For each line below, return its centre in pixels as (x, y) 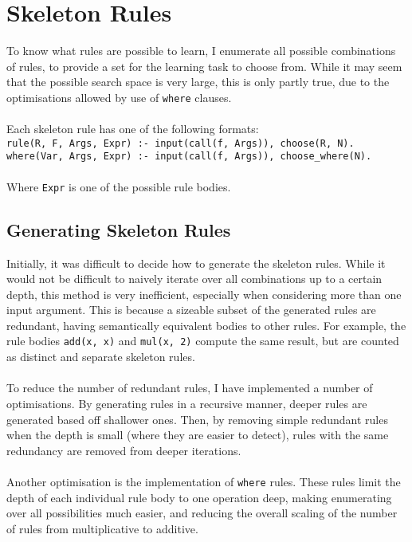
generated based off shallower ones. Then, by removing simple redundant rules (197, 419)
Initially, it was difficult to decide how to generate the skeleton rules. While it (196, 263)
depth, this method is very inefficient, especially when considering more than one (204, 294)
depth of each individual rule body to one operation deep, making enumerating (199, 497)
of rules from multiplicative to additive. (102, 528)
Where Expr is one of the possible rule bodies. (119, 186)
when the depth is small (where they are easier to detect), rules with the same (198, 435)
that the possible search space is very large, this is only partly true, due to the (198, 82)
